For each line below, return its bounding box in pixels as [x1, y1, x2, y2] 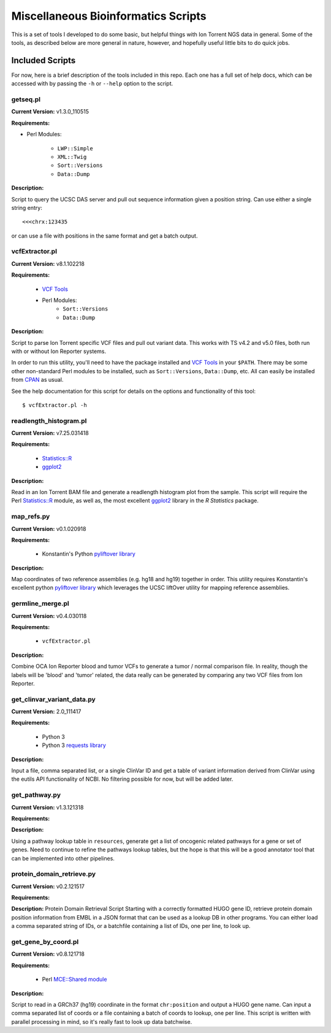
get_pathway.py [11, 791, 61, 799]
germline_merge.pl [11, 599, 70, 608]
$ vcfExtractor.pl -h [22, 401, 87, 408]
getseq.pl [11, 95, 41, 104]
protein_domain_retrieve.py [11, 870, 96, 878]
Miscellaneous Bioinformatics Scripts [11, 9, 207, 23]
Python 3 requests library [42, 741, 107, 749]
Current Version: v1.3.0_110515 [11, 108, 89, 115]
